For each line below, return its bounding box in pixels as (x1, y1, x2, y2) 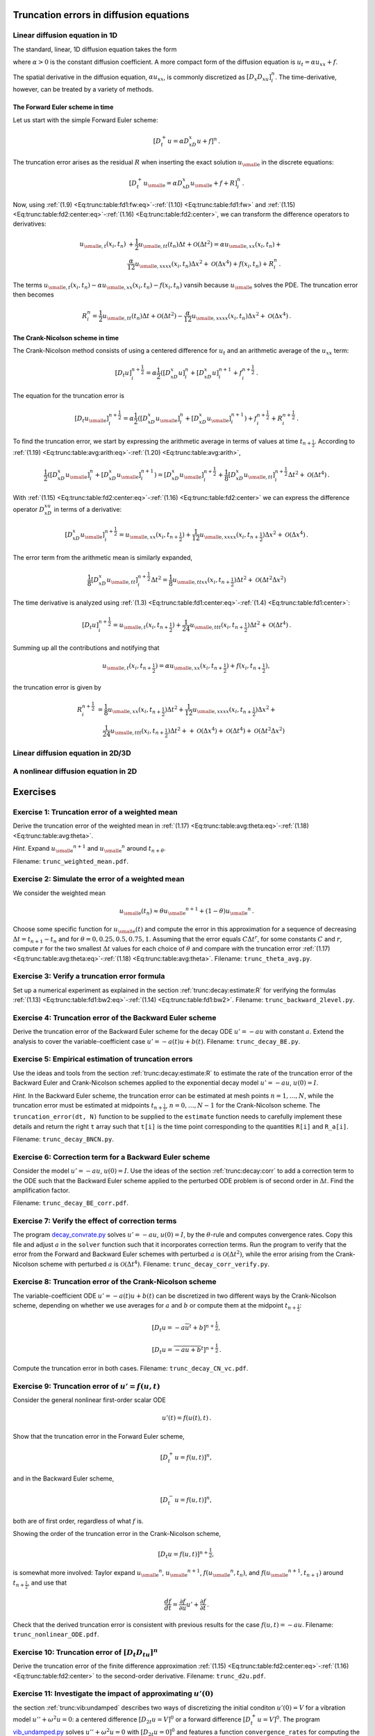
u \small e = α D (143, 179, 183, 189)
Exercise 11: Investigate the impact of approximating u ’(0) (12, 1689, 214, 1699)
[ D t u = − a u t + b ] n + (151, 1323, 215, 1333)
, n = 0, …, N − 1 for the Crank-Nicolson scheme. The (165, 1101, 321, 1109)
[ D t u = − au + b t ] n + (151, 1344, 215, 1355)
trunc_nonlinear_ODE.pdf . (12, 1630, 99, 1638)
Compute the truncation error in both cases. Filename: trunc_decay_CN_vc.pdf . (12, 1364, 249, 1373)
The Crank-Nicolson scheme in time (12, 333, 119, 342)
